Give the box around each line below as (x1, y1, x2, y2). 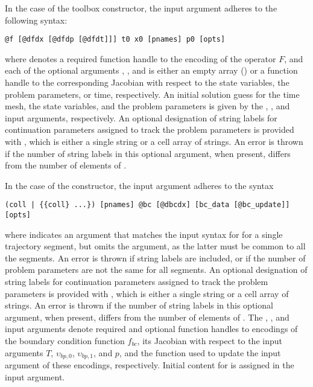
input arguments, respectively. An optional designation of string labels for (5, 111, 277, 124)
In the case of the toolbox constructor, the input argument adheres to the (5, 2, 277, 14)
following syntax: (5, 13, 68, 26)
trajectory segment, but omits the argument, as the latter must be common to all (5, 240, 306, 252)
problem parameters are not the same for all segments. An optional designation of (5, 263, 308, 276)
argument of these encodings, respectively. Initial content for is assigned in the (5, 359, 294, 371)
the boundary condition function (5, 334, 125, 347)
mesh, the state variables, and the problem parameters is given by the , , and (5, 100, 290, 112)
